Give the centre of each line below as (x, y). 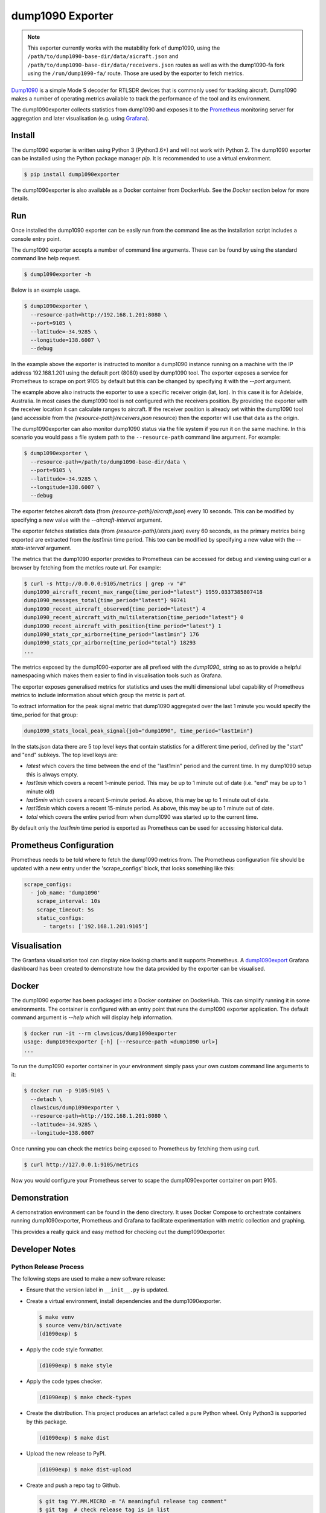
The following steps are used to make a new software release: (88, 1278)
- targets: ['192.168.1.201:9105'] (96, 927)
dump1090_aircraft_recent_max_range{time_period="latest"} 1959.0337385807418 (143, 592)
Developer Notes (43, 1249)
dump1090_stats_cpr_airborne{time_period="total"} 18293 (110, 643)
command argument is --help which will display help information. (92, 1017)
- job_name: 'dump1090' (66, 892)
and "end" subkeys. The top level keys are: (64, 755)
